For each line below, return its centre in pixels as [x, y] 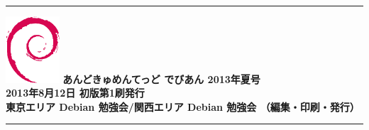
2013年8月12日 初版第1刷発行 [75, 93]
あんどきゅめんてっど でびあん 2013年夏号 [161, 78]
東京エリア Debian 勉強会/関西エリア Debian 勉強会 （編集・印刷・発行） [183, 106]
